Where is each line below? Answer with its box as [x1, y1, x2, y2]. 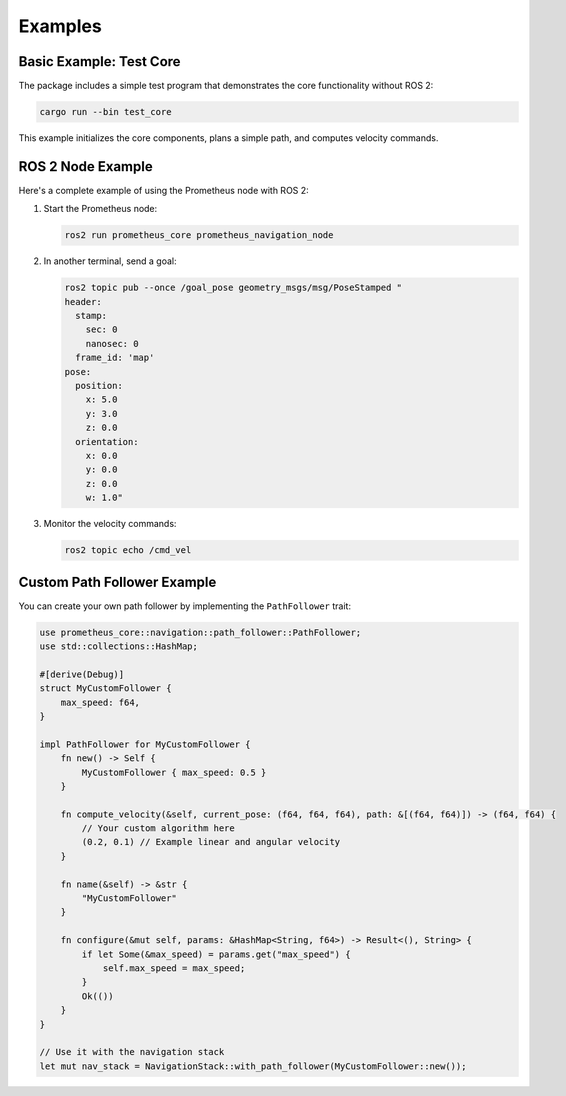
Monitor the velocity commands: [43, 518, 177, 530]
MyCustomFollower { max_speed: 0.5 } [81, 766, 267, 778]
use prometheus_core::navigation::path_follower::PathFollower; [39, 626, 362, 638]
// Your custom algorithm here [81, 823, 235, 834]
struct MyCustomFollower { [39, 683, 172, 694]
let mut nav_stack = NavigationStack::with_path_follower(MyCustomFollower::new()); [39, 1060, 467, 1072]
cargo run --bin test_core [39, 106, 172, 118]
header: [64, 296, 102, 307]
